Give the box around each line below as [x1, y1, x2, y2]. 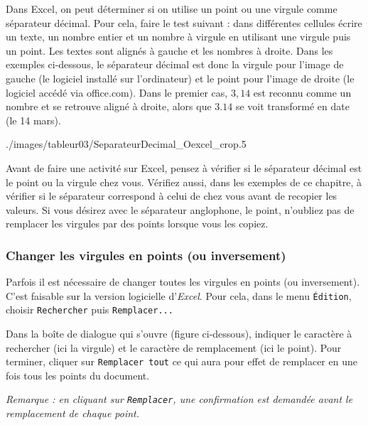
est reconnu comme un [253, 85, 352, 99]
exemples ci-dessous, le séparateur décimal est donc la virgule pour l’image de [6, 57, 344, 72]
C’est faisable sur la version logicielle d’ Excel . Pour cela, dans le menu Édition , [6, 288, 352, 303]
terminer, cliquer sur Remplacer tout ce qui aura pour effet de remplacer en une [6, 354, 357, 369]
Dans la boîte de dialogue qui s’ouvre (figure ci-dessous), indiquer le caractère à [6, 326, 352, 341]
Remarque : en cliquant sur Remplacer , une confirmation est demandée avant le [6, 392, 353, 407]
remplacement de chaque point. [6, 406, 140, 421]
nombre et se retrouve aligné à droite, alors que [6, 99, 212, 114]
